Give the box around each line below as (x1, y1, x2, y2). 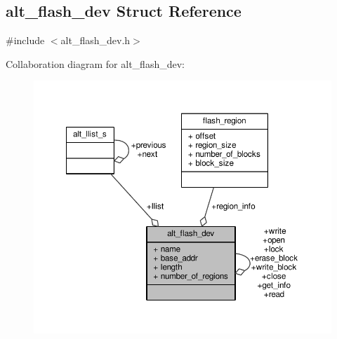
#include (6, 33, 45, 48)
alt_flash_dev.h (60, 33, 131, 48)
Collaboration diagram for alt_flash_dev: (6, 56, 185, 71)
